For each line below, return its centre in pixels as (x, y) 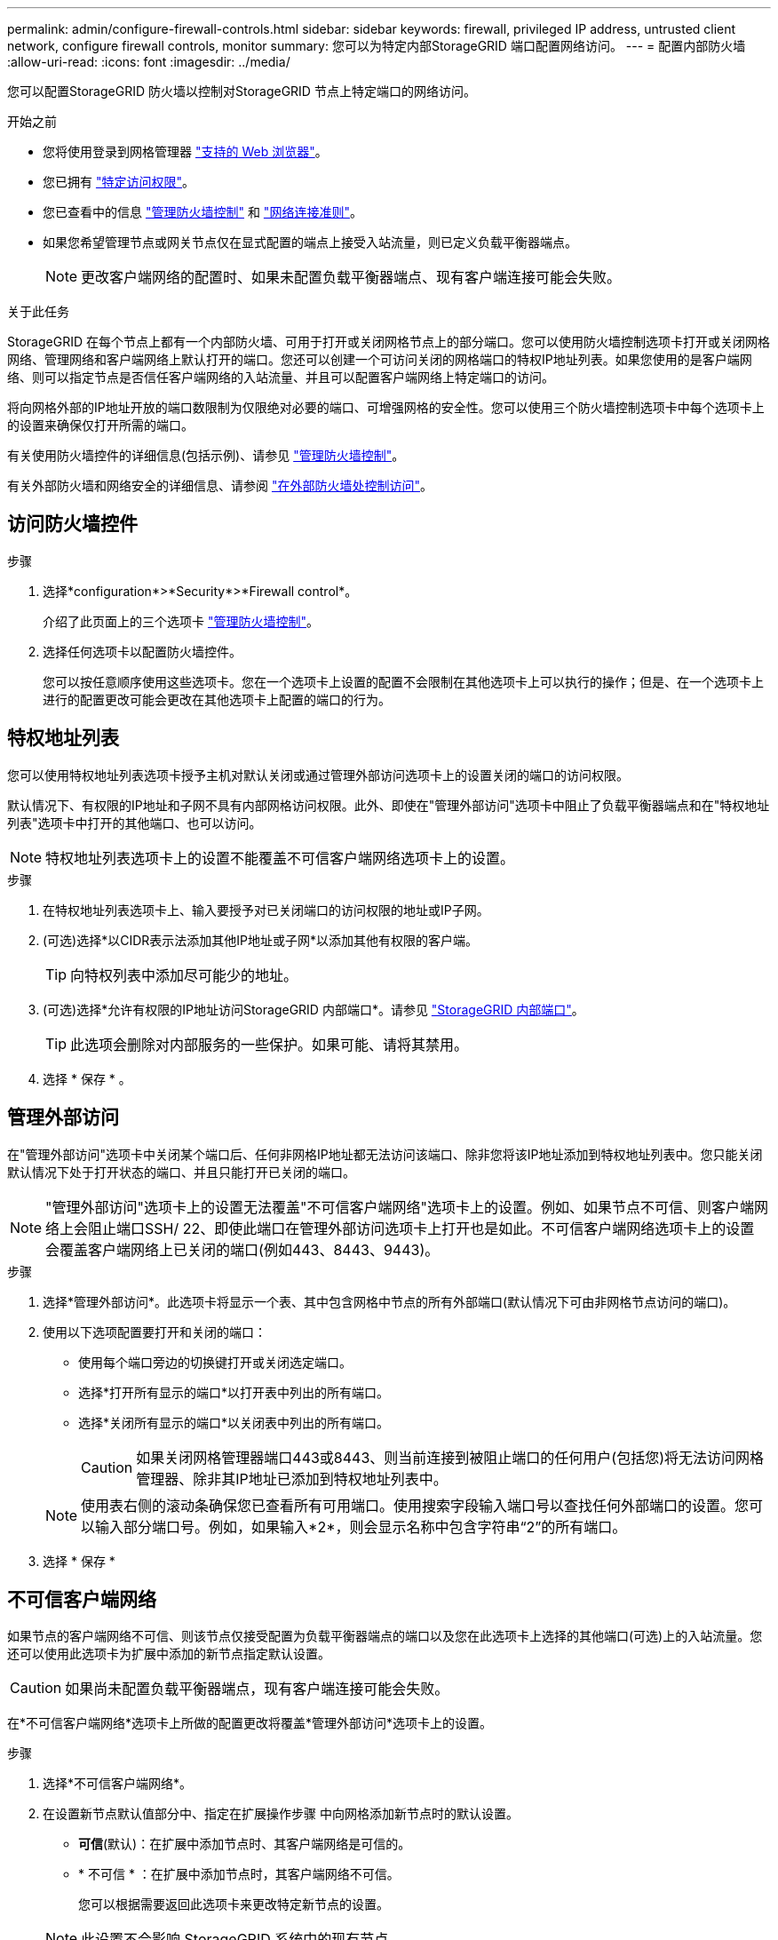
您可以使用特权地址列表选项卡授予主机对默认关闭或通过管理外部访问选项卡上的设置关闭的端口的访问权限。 (318, 775)
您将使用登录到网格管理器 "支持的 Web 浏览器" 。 (185, 151)
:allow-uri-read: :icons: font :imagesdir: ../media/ (149, 62)
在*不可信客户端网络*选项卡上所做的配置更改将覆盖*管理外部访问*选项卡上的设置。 (250, 1723)
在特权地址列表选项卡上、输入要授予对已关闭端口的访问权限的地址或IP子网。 (266, 910)
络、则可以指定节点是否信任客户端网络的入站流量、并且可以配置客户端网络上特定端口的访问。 (281, 377)
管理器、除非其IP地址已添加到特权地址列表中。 (292, 1479)
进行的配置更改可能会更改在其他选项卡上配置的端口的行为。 (217, 699)
